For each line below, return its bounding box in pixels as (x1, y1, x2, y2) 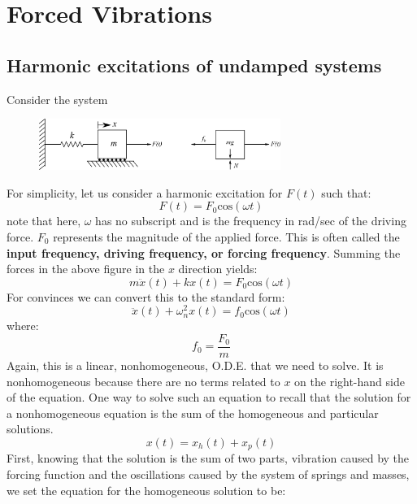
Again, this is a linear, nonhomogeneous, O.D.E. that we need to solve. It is (7, 357, 384, 374)
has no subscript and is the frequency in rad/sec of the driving (95, 212, 406, 229)
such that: (321, 184, 371, 201)
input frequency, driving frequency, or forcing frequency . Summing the (7, 244, 401, 261)
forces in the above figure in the (7, 260, 165, 277)
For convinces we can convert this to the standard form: (7, 288, 285, 305)
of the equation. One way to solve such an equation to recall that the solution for (7, 389, 411, 406)
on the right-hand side (294, 372, 405, 389)
